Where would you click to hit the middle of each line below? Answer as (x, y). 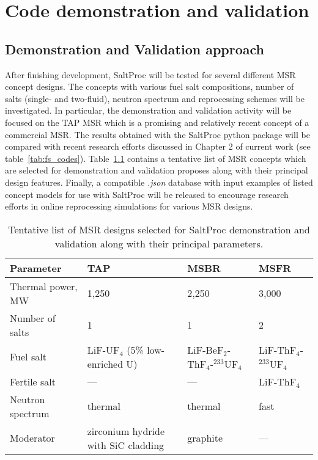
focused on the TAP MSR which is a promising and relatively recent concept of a (157, 122)
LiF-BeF (205, 349)
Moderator (32, 438)
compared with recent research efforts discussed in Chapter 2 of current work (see (158, 146)
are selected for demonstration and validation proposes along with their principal (157, 170)
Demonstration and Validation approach (135, 49)
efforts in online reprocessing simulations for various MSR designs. (129, 206)
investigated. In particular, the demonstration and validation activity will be (148, 110)
